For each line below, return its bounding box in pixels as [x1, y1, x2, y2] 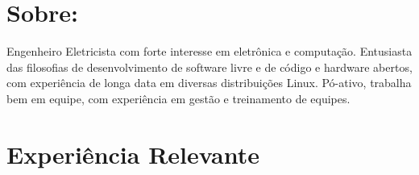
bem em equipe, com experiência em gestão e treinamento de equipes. [6, 90, 351, 106]
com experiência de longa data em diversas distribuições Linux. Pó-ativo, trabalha [6, 74, 412, 91]
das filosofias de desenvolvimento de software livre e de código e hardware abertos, [6, 58, 413, 75]
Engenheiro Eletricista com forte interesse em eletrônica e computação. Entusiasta [6, 43, 413, 60]
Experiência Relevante [6, 137, 259, 170]
